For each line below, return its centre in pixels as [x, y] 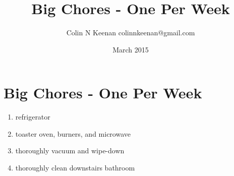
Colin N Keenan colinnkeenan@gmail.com [131, 33]
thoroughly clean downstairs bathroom [75, 168]
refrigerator [33, 117]
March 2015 [131, 49]
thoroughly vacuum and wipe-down [70, 151]
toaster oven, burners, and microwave [73, 133]
